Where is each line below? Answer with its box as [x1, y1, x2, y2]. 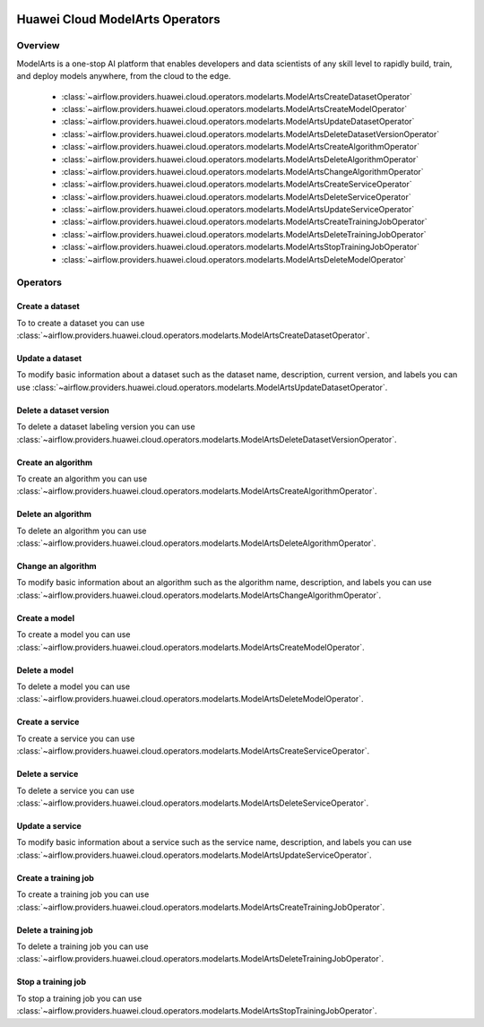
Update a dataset [16, 352, 82, 363]
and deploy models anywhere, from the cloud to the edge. [16, 71, 231, 82]
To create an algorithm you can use [16, 473, 148, 484]
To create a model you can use [16, 629, 131, 640]
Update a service [16, 821, 82, 831]
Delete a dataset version [16, 404, 109, 416]
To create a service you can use [16, 733, 135, 744]
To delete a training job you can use [16, 941, 149, 952]
